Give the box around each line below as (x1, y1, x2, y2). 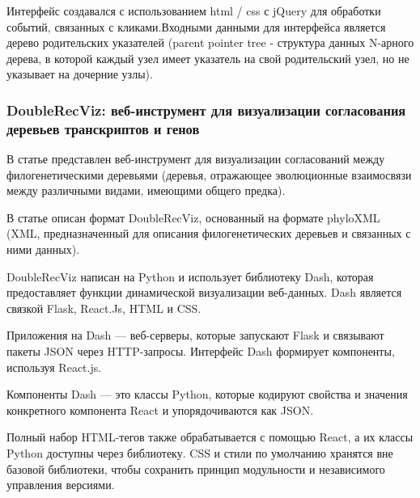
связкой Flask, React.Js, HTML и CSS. (6, 299, 202, 316)
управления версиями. (6, 476, 115, 493)
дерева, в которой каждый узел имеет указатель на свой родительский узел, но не (6, 49, 409, 66)
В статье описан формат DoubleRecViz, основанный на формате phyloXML (6, 209, 380, 226)
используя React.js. (6, 358, 102, 375)
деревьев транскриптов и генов (6, 118, 200, 138)
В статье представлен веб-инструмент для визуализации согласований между (6, 150, 385, 167)
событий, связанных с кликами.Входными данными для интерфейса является (6, 18, 386, 35)
